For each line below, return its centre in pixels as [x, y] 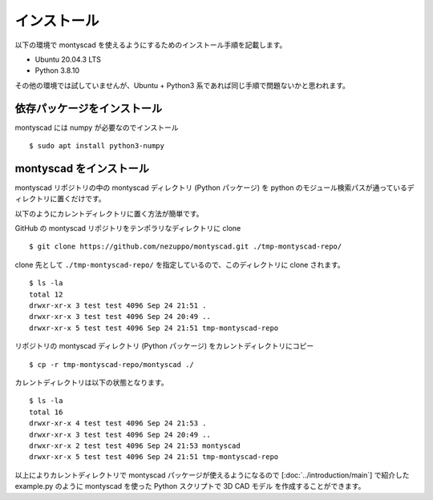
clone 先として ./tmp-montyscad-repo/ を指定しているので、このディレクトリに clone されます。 [180, 264]
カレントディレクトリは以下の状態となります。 [91, 382]
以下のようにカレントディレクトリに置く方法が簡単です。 [109, 213]
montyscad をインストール [82, 168]
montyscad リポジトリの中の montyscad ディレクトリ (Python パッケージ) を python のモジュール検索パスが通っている [211, 187]
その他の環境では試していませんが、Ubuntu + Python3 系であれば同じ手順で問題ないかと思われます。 [182, 85]
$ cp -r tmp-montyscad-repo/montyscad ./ [111, 364]
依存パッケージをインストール [89, 108]
